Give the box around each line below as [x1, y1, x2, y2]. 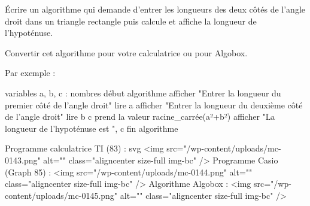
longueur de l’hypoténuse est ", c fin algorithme [5, 122, 178, 134]
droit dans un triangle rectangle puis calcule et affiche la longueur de [5, 14, 257, 27]
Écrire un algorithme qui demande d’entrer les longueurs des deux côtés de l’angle [5, 3, 306, 15]
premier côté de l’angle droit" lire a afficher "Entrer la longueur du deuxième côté [5, 98, 303, 111]
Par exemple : [5, 66, 56, 79]
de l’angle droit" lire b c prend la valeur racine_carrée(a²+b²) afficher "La [5, 110, 275, 123]
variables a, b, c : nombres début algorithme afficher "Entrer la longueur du [5, 86, 281, 99]
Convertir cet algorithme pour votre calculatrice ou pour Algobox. [5, 46, 248, 59]
